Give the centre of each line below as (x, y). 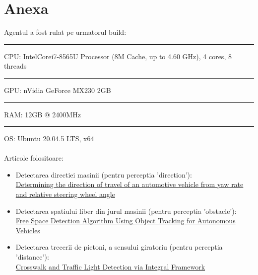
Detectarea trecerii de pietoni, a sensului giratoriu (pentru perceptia (119, 247)
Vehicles (28, 230)
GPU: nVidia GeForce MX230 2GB (58, 90)
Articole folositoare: (34, 158)
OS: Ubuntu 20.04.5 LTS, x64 (49, 138)
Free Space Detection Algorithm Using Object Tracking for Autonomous (126, 221)
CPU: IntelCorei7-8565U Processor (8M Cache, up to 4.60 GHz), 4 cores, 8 (118, 56)
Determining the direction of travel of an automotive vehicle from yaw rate (129, 184)
